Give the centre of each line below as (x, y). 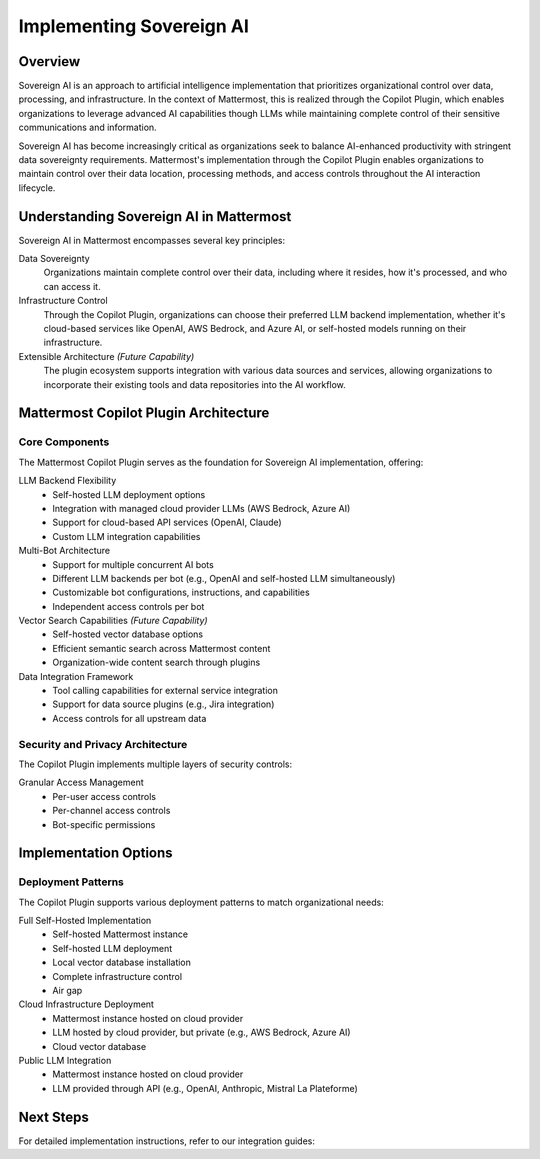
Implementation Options (96, 853)
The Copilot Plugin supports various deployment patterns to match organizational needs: (201, 902)
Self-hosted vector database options (128, 634)
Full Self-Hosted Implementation (85, 921)
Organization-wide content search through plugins (156, 662)
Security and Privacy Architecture (103, 744)
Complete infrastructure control (117, 976)
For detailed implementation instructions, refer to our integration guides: (166, 1141)
